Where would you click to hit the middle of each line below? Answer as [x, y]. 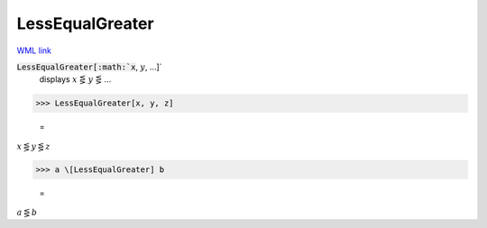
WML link [34, 50]
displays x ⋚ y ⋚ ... [75, 79]
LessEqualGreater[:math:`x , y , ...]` [89, 67]
